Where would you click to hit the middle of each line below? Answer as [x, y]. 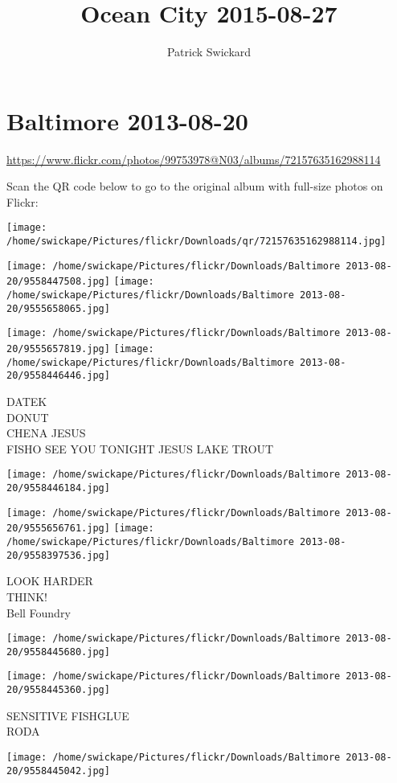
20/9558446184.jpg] [58, 488]
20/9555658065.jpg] [58, 308]
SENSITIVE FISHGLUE [68, 715]
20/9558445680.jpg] [58, 652]
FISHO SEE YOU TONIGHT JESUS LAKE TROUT [140, 448]
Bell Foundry [39, 612]
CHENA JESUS [46, 433]
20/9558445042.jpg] [58, 771]
